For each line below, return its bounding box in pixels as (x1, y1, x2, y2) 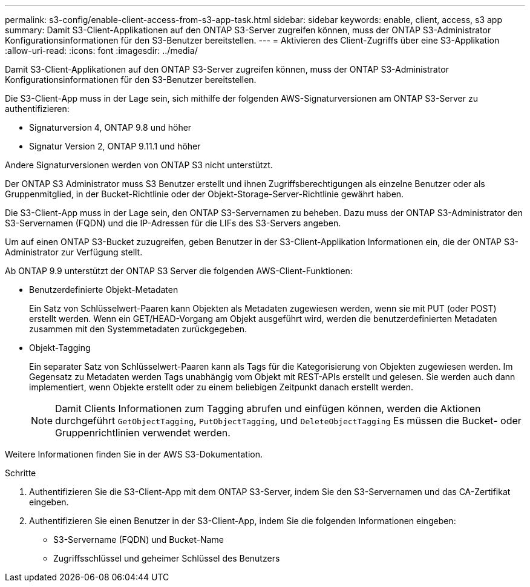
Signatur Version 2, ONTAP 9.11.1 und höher (29, 141, 201, 151)
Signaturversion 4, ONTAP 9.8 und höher (29, 122, 192, 133)
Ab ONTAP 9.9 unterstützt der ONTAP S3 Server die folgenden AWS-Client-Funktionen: (5, 266, 353, 276)
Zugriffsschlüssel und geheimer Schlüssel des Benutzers (53, 553, 280, 563)
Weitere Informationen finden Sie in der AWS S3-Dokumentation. (5, 449, 263, 459)
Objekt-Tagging (29, 343, 91, 353)
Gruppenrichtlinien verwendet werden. (55, 427, 231, 439)
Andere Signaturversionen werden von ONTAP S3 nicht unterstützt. (5, 160, 273, 170)
